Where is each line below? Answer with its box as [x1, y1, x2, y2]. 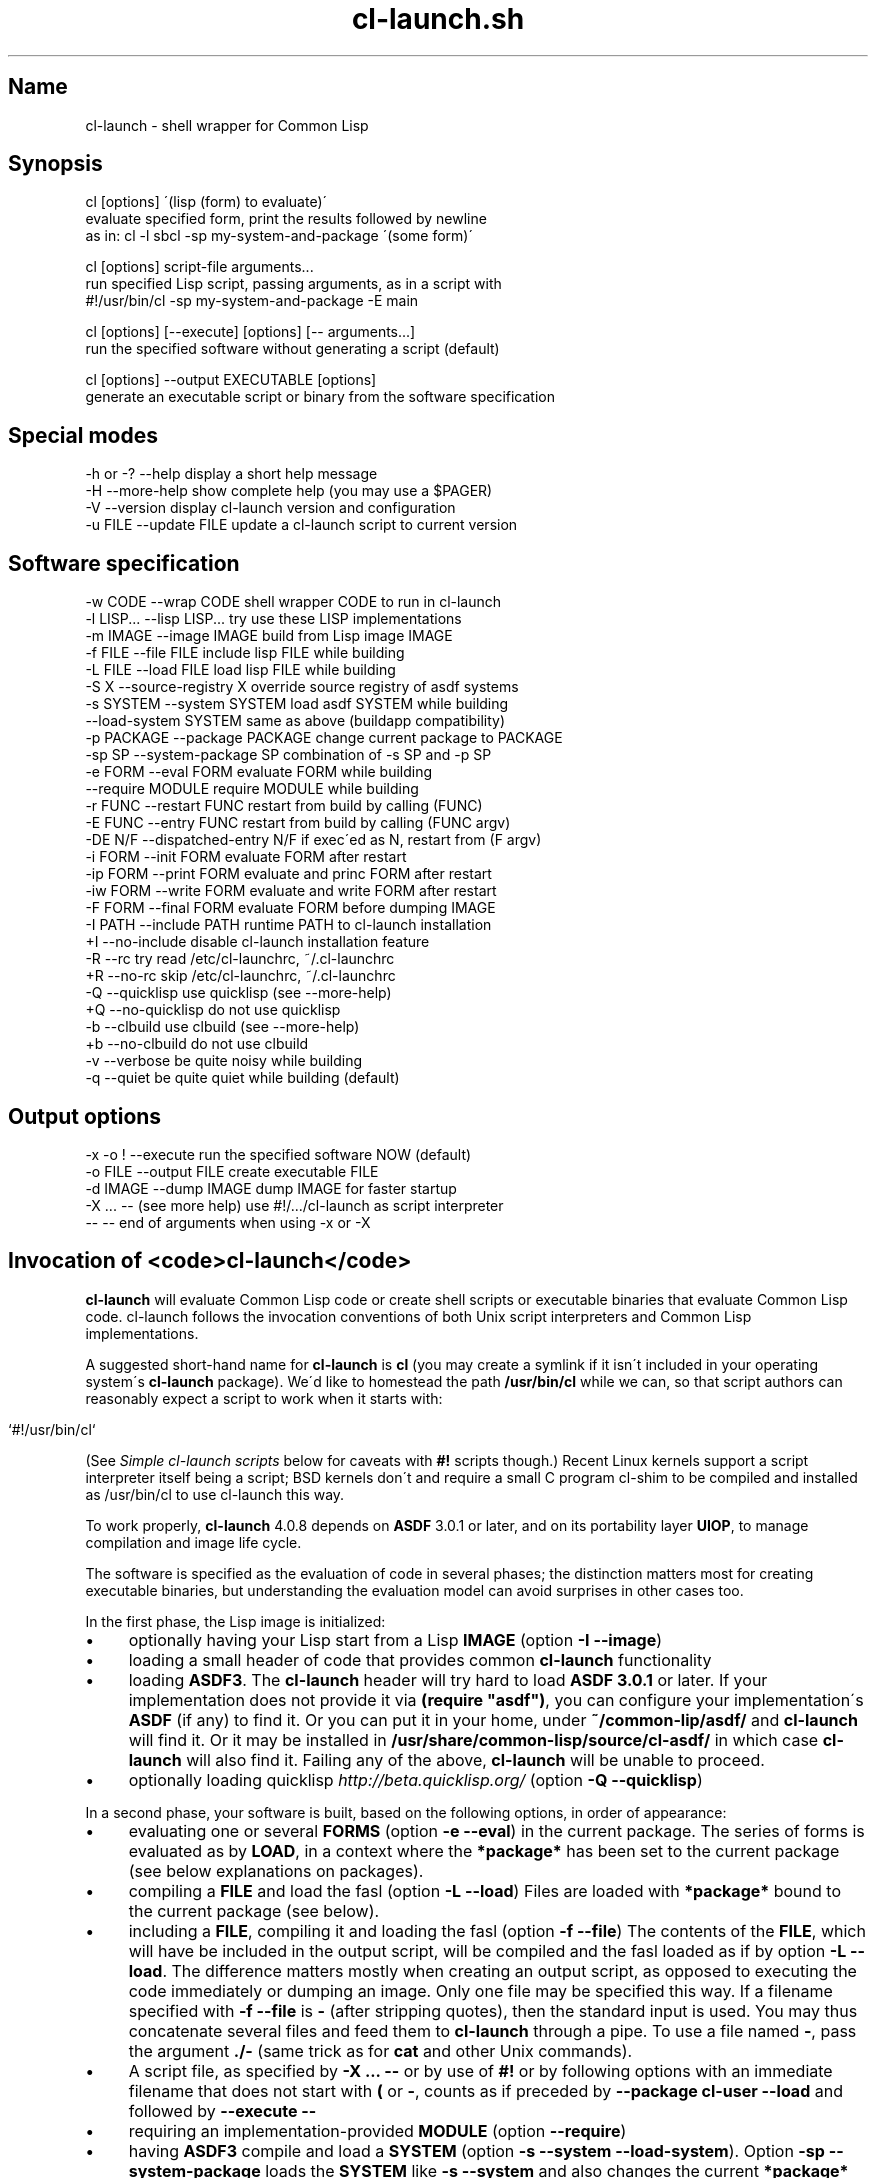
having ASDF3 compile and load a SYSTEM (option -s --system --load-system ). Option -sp [128, 2140, 825, 2161]
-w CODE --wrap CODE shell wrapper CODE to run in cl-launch [85, 593, 502, 611]
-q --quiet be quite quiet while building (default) [85, 1069, 400, 1087]
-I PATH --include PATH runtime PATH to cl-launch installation [85, 916, 492, 934]
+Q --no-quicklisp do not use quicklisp [85, 1001, 341, 1019]
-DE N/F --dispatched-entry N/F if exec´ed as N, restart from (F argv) [85, 831, 542, 849]
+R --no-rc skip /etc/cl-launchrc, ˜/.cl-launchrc [85, 967, 396, 985]
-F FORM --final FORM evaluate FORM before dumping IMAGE [85, 899, 496, 917]
